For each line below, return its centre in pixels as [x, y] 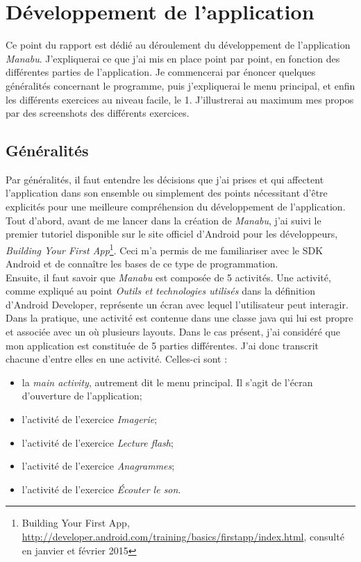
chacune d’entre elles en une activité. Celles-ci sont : [117, 359]
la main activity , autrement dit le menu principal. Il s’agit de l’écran [167, 382]
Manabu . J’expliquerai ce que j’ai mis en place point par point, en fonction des [173, 58]
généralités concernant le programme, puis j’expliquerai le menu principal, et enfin [180, 85]
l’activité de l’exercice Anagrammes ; [98, 466]
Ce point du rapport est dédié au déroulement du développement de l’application [178, 45]
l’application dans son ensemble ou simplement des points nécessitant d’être [167, 193]
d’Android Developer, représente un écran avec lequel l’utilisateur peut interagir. [177, 304]
